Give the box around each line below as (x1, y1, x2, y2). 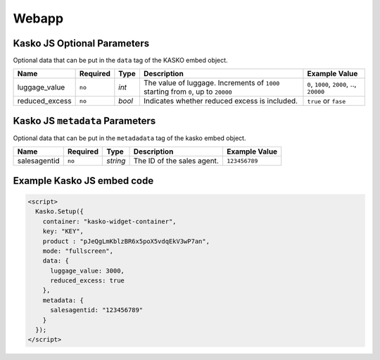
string (106, 156, 126, 166)
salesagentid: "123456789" (50, 306, 144, 314)
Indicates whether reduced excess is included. (143, 96, 298, 106)
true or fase (307, 96, 346, 106)
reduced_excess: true (50, 277, 125, 285)
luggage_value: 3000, (50, 266, 125, 275)
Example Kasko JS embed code (13, 175, 154, 187)
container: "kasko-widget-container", (42, 217, 177, 225)
